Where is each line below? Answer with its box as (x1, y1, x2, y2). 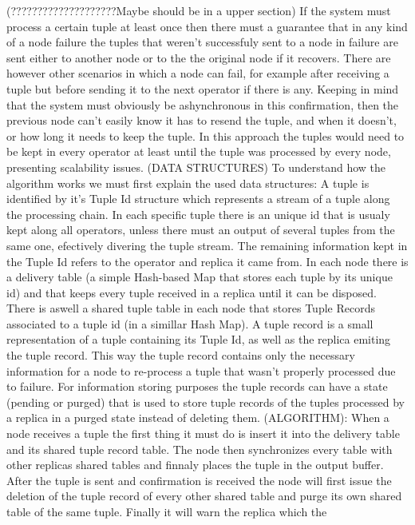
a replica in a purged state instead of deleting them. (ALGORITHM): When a (6, 409, 389, 426)
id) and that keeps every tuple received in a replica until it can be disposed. (6, 284, 377, 300)
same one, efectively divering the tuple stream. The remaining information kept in (6, 237, 408, 253)
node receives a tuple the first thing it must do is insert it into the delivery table (6, 425, 400, 442)
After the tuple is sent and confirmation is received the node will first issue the (6, 471, 392, 488)
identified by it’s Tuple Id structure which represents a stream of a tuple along (6, 190, 390, 207)
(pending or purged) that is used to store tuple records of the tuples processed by (6, 393, 405, 410)
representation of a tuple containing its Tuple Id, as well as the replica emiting (6, 331, 391, 348)
